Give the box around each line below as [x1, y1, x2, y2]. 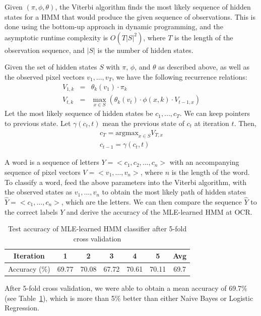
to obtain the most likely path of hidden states [102, 186, 246, 197]
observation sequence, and [5, 44, 85, 55]
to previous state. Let [5, 117, 71, 128]
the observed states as [5, 186, 73, 197]
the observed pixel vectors [5, 71, 85, 82]
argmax [115, 129, 139, 137]
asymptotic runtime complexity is [5, 32, 108, 42]
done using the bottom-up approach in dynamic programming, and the [5, 21, 223, 32]
